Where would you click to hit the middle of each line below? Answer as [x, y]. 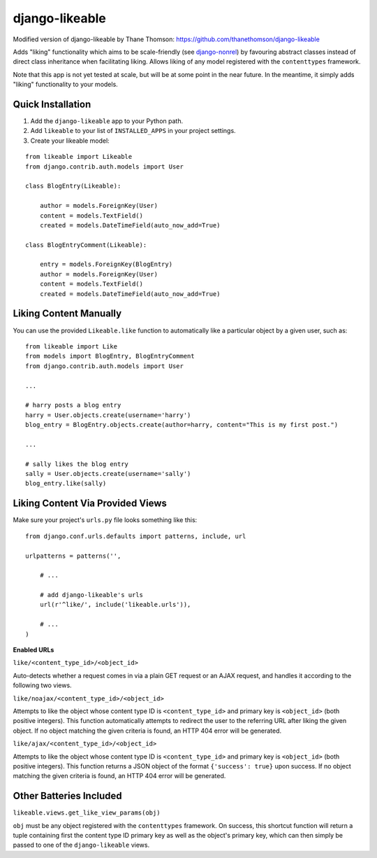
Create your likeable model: [70, 141]
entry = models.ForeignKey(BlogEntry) [106, 265]
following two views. [43, 685]
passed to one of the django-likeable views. [81, 845]
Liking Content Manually [67, 314]
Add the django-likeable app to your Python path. [107, 121]
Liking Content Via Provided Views [90, 504]
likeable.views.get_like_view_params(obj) [87, 813]
